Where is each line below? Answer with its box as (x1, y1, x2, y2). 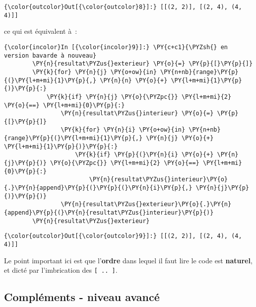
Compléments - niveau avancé (4, 289, 160, 305)
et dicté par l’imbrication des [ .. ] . (4, 265, 118, 275)
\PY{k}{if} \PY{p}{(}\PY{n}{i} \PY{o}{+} (75, 151, 214, 158)
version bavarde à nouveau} (4, 52, 97, 59)
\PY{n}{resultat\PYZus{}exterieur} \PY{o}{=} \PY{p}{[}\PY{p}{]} (32, 60, 253, 68)
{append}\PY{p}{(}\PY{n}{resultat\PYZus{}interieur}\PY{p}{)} (4, 209, 214, 217)
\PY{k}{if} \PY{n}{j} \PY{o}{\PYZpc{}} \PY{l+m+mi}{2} (46, 93, 232, 100)
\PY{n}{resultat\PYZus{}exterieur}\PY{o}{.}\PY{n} (61, 201, 232, 208)
